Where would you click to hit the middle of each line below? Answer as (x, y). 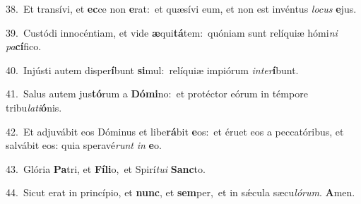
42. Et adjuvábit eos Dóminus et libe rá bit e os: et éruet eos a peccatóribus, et (175, 131)
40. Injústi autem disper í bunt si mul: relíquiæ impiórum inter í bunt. (152, 70)
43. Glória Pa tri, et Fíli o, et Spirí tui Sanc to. (106, 168)
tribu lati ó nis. (34, 107)
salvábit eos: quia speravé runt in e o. (84, 145)
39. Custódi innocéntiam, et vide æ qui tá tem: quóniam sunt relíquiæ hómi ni (172, 32)
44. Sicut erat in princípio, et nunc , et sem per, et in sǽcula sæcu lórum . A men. (180, 192)
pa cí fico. (24, 46)
